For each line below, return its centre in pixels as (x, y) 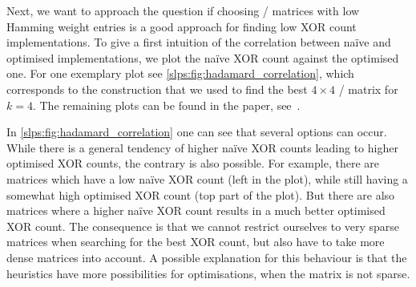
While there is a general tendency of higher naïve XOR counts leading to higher (202, 147)
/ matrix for (368, 89)
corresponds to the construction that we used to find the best (157, 89)
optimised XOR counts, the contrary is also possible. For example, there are (193, 163)
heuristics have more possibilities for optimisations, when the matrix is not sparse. (208, 273)
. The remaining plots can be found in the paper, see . (166, 105)
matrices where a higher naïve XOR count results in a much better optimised (196, 210)
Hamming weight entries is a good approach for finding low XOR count (182, 26)
